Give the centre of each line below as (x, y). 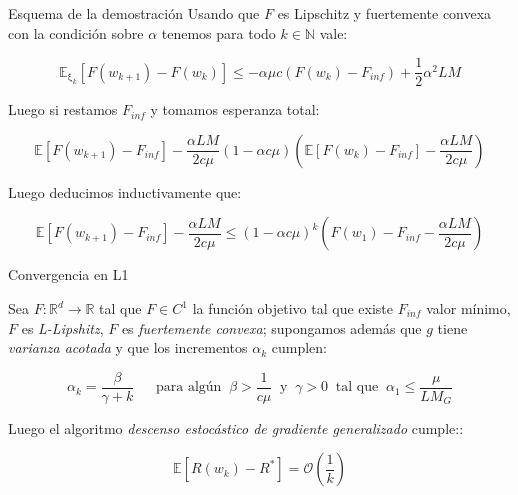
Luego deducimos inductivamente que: (125, 191)
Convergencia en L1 (68, 274)
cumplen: (299, 347)
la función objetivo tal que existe (293, 308)
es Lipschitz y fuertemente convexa (384, 13)
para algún (189, 387)
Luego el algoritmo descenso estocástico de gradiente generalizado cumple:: (236, 427)
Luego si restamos (63, 109)
